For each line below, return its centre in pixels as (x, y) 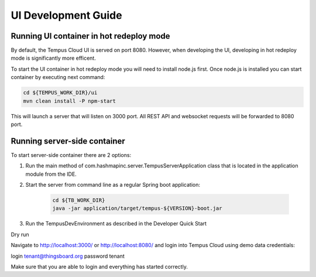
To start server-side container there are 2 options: (71, 155)
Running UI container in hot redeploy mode (90, 36)
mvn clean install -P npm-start (70, 101)
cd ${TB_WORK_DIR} (79, 200)
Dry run (20, 234)
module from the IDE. (51, 174)
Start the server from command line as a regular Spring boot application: (113, 185)
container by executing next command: (58, 77)
